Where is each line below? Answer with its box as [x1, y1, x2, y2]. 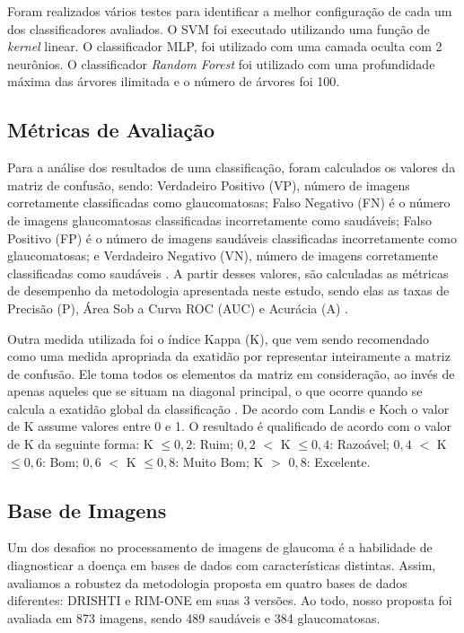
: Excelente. [306, 452, 371, 470]
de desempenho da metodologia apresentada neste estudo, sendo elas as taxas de [7, 281, 450, 300]
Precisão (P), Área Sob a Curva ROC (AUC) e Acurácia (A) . [7, 298, 348, 317]
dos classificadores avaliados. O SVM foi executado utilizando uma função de [7, 19, 430, 38]
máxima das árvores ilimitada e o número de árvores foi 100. [7, 72, 340, 91]
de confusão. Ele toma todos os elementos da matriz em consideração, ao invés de [7, 364, 455, 382]
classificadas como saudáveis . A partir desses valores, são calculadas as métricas [7, 263, 449, 282]
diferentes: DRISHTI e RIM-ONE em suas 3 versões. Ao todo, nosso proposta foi [7, 591, 452, 610]
